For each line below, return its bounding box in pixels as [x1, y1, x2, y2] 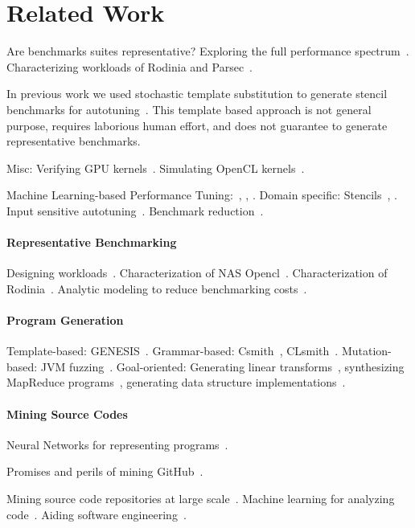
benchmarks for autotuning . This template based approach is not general [6, 100, 372, 117]
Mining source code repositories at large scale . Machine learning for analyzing [6, 490, 395, 507]
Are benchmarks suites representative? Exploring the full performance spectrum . [6, 43, 409, 59]
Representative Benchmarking [6, 234, 177, 251]
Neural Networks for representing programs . [6, 436, 228, 452]
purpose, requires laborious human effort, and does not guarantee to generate [6, 117, 388, 133]
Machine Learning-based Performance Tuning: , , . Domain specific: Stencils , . [6, 186, 397, 203]
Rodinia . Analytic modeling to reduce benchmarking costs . [6, 280, 307, 297]
